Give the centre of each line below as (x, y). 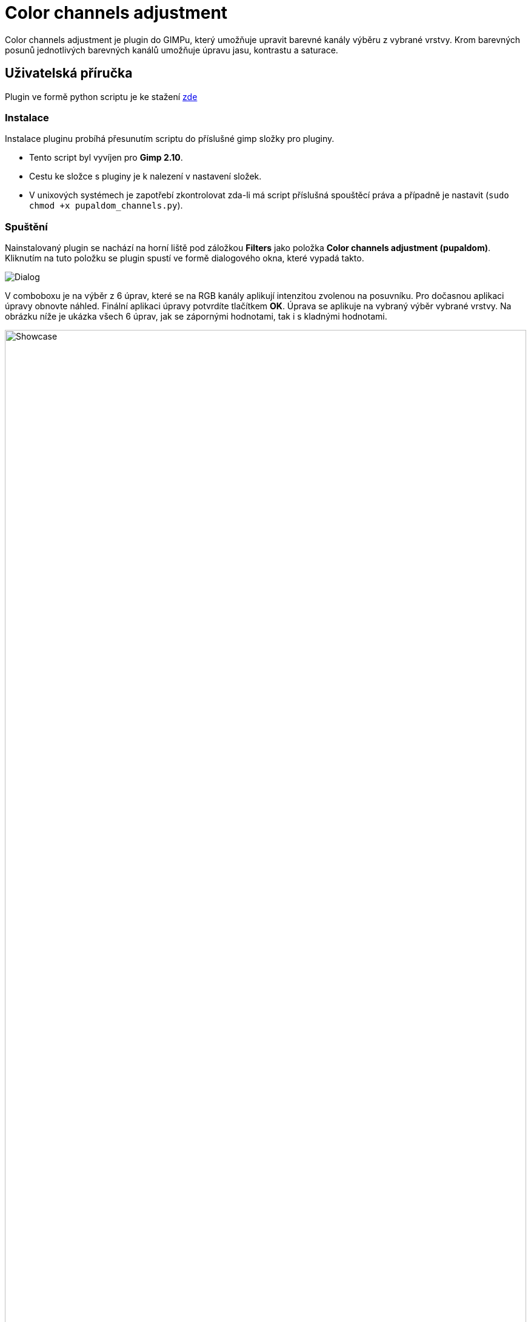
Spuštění (26, 226)
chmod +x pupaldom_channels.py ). (106, 206)
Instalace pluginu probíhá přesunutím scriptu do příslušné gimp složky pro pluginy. (170, 139)
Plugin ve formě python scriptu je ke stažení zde (101, 96)
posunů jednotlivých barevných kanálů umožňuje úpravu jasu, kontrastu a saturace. (172, 50)
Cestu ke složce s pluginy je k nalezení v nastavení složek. (145, 176)
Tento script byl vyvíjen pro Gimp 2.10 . (106, 158)
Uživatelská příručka (69, 73)
